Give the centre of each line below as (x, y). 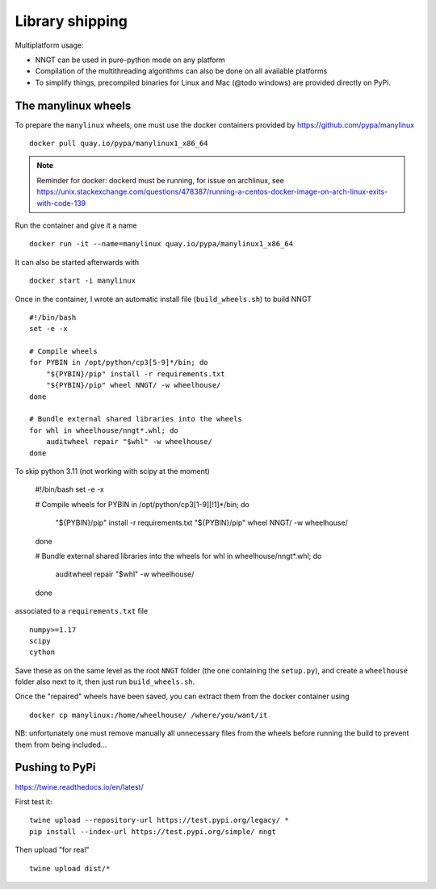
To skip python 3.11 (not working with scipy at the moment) (112, 471)
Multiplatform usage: (49, 45)
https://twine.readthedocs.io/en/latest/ (80, 786)
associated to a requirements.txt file (82, 611)
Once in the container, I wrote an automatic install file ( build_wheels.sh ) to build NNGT (163, 299)
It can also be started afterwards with (77, 262)
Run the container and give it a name (76, 225)
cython (42, 652)
